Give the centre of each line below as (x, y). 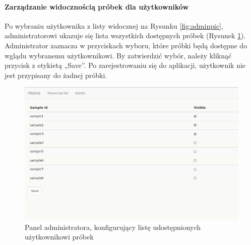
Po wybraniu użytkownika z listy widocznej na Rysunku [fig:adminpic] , (114, 25)
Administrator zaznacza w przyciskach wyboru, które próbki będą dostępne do (126, 45)
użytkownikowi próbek (59, 237)
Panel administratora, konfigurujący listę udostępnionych (113, 227)
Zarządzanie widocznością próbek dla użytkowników (97, 6)
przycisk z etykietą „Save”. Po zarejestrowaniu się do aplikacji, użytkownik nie (125, 65)
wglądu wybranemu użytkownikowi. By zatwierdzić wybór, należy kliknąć (118, 55)
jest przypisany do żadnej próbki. (56, 75)
